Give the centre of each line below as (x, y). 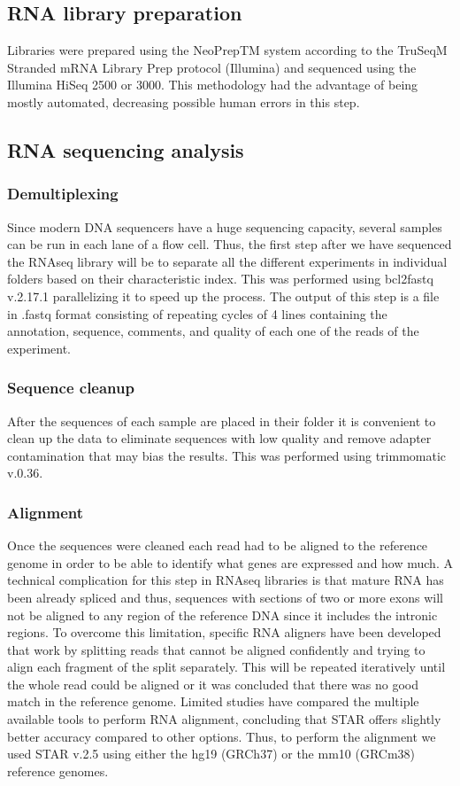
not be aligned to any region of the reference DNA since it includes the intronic (222, 615)
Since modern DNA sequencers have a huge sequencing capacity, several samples (225, 226)
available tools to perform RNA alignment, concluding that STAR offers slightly (224, 719)
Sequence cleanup (71, 388)
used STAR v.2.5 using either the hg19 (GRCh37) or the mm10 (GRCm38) (211, 754)
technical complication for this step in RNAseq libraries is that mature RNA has (226, 580)
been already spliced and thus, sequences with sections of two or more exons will (225, 597)
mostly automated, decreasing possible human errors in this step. (184, 101)
